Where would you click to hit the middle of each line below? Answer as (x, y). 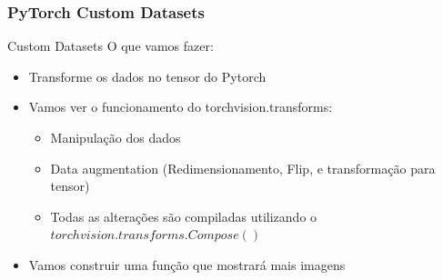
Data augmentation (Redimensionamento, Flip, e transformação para (243, 168)
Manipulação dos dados (116, 137)
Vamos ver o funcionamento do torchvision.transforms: (181, 107)
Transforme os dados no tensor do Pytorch (147, 76)
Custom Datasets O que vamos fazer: (111, 46)
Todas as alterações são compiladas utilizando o (184, 216)
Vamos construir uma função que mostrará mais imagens (187, 264)
